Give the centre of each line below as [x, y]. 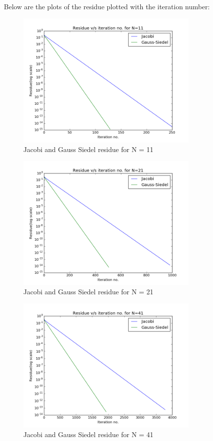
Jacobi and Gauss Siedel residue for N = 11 [88, 149]
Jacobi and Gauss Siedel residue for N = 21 [88, 292]
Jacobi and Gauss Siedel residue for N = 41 [88, 434]
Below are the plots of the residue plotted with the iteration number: [107, 6]
